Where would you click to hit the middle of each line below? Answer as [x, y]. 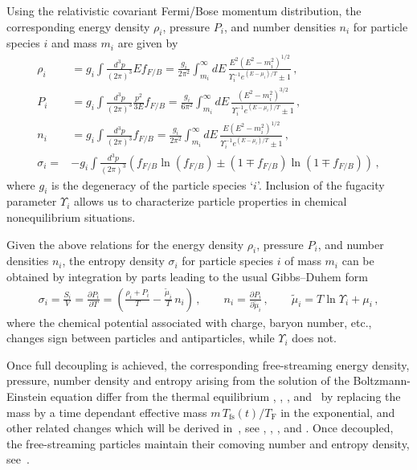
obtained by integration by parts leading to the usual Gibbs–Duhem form [187, 276]
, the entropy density [113, 261]
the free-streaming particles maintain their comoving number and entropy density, [208, 443]
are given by [148, 43]
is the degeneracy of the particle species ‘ [153, 184]
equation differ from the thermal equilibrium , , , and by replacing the [225, 396]
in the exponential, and [338, 412]
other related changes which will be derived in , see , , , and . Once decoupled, [200, 428]
